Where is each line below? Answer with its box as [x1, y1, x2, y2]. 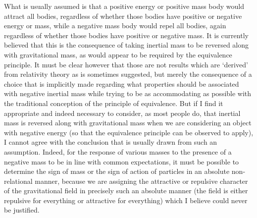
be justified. [4, 205, 40, 215]
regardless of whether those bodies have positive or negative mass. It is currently [4, 30, 249, 40]
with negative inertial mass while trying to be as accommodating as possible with [4, 88, 252, 99]
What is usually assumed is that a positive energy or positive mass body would [4, 1, 244, 11]
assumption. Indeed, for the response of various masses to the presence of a [4, 146, 232, 157]
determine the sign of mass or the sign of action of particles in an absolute [4, 166, 230, 176]
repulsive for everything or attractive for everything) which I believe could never [4, 195, 248, 205]
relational [4, 175, 33, 186]
